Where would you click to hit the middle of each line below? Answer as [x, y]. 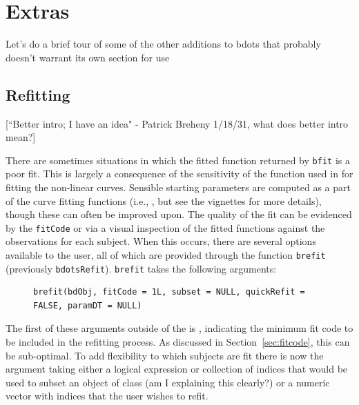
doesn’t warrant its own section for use [88, 57]
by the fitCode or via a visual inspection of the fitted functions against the [165, 227]
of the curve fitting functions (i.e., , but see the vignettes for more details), [164, 200]
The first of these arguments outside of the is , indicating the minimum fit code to [179, 328]
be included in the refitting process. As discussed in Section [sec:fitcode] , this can [178, 342]
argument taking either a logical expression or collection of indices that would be [177, 369]
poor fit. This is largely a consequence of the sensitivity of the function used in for [179, 174]
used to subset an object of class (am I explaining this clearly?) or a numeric [168, 382]
